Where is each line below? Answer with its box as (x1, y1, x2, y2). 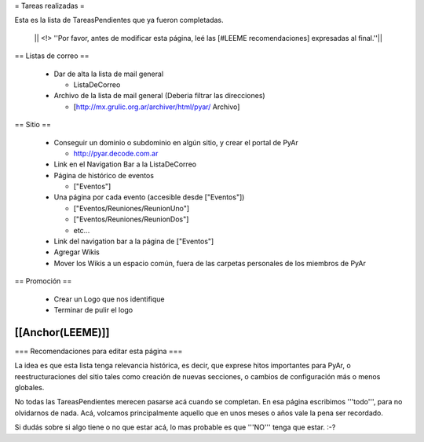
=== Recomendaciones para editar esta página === (14, 346, 183, 356)
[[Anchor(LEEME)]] (14, 326, 110, 339)
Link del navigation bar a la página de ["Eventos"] (53, 236, 214, 247)
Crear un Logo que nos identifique (53, 294, 165, 304)
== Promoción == (14, 276, 72, 286)
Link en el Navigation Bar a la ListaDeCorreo (53, 159, 196, 169)
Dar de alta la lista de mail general (53, 69, 164, 79)
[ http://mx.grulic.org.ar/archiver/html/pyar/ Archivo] (73, 102, 240, 111)
